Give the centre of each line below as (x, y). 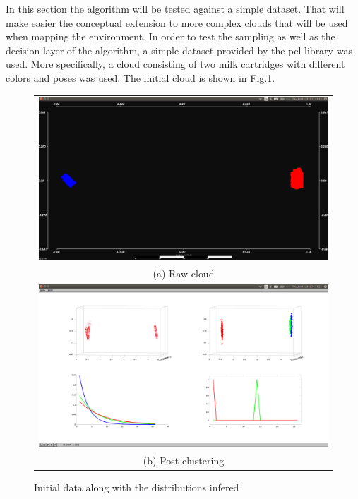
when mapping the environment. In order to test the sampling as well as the (171, 36)
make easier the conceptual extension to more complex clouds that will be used (177, 22)
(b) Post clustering (184, 461)
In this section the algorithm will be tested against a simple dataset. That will (175, 8)
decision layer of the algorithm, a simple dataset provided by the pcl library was (179, 50)
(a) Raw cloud (184, 273)
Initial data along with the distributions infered (137, 487)
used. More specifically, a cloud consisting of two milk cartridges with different (175, 64)
